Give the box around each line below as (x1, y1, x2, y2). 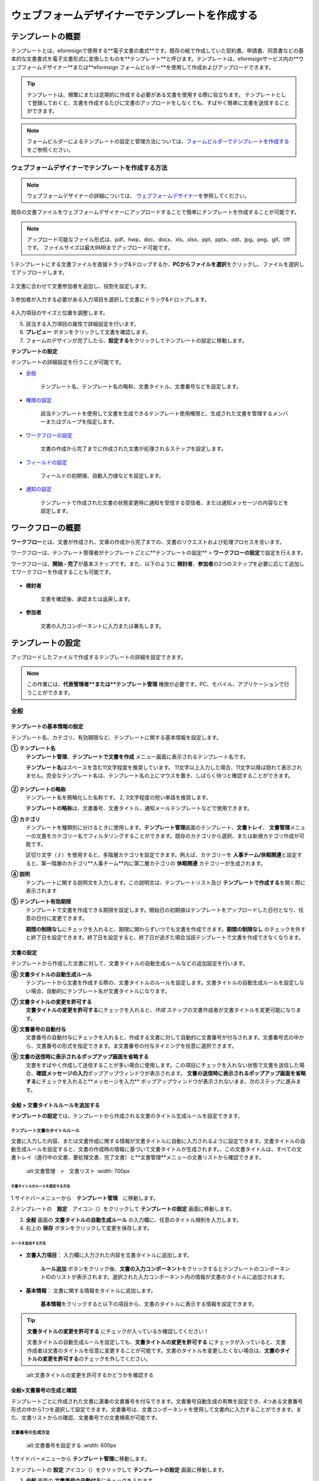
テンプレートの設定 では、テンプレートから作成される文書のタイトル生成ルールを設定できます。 (11, 1113, 243, 1120)
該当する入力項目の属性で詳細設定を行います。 (25, 320, 139, 327)
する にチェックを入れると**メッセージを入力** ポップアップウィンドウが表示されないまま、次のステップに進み (25, 1078, 297, 1085)
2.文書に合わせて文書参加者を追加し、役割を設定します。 (11, 282, 150, 290)
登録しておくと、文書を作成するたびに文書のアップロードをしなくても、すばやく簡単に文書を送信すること (31, 100, 290, 107)
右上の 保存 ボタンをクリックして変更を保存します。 (25, 1224, 153, 1232)
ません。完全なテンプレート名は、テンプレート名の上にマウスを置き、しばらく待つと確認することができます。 (25, 772, 294, 779)
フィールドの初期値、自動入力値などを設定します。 (40, 472, 165, 479)
